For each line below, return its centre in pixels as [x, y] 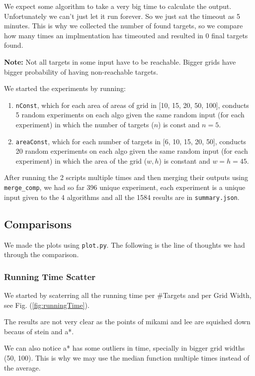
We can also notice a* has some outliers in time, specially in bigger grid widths [125, 348]
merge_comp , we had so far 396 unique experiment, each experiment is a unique [125, 187]
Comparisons [38, 224]
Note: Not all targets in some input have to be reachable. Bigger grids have [120, 61]
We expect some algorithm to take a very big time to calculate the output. [118, 6]
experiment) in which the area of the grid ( [81, 160]
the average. [22, 367]
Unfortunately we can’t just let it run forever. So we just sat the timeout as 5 [122, 16]
